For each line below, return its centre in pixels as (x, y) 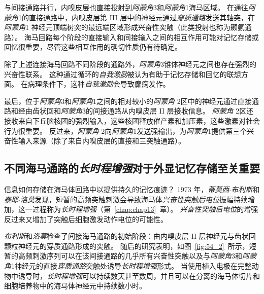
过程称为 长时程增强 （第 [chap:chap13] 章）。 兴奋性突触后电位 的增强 (145, 209)
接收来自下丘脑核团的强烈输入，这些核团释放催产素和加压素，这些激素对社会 (132, 120)
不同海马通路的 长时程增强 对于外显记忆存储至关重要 (132, 168)
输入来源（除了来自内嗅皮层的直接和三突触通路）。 (102, 141)
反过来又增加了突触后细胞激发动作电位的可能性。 (86, 219)
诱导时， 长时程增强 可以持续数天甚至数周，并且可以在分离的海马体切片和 (139, 275)
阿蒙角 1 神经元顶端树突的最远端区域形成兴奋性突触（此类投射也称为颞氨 (124, 27)
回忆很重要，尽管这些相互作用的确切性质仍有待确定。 (93, 47)
